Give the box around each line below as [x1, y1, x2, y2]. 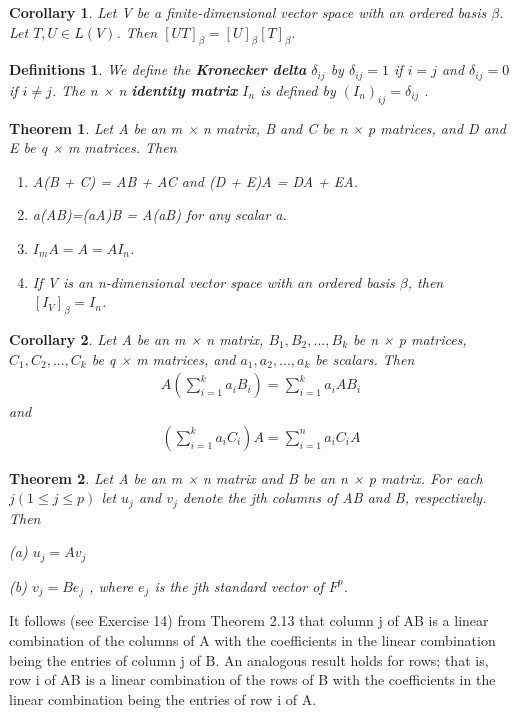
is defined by [260, 79, 336, 100]
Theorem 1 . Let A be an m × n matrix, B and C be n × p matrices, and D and [9, 117, 506, 138]
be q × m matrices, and [91, 348, 236, 369]
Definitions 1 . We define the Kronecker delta [9, 59, 307, 80]
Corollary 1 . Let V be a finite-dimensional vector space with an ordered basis [9, 2, 487, 22]
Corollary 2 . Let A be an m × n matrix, [9, 329, 264, 349]
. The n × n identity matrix [51, 79, 238, 100]
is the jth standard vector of [154, 575, 324, 596]
